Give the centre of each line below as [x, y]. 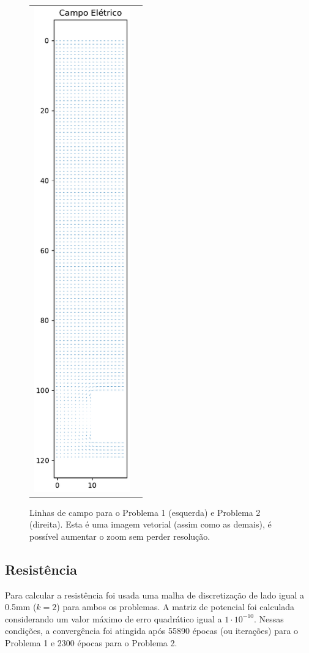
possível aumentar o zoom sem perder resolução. [120, 536]
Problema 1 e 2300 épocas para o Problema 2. [91, 642]
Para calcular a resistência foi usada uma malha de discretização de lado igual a [155, 595]
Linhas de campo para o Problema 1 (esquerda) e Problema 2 [145, 512]
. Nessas [269, 618]
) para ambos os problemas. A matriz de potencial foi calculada [176, 607]
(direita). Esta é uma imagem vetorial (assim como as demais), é [151, 524]
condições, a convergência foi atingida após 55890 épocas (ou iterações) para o [152, 631]
